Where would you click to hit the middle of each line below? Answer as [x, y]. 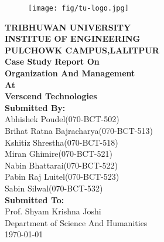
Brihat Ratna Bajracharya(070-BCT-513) [79, 130]
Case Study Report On [52, 61]
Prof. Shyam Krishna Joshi [53, 211]
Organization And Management [70, 73]
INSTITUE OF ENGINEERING [73, 38]
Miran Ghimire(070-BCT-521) [59, 154]
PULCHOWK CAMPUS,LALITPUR [82, 50]
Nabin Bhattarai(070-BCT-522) [61, 165]
